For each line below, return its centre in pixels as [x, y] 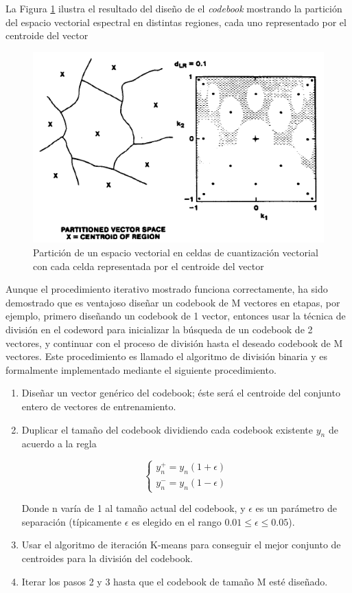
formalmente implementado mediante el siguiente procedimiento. [141, 369]
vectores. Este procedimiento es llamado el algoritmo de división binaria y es [166, 356]
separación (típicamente [71, 521]
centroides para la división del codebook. [107, 558]
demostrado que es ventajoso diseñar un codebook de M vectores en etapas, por [173, 302]
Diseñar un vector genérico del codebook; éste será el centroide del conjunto [181, 393]
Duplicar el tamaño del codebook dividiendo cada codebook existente [167, 429]
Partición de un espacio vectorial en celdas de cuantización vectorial [176, 253]
